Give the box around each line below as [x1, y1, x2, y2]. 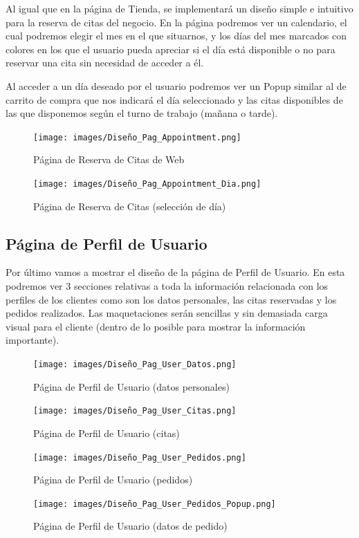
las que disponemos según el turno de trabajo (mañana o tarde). [6, 106, 278, 120]
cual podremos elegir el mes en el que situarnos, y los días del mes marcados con [6, 28, 347, 43]
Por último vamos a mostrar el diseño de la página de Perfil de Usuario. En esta [6, 265, 345, 279]
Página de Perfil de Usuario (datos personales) [33, 379, 230, 393]
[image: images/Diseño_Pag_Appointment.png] [33, 132, 241, 142]
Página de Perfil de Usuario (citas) [33, 425, 180, 440]
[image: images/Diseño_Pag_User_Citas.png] [33, 406, 237, 416]
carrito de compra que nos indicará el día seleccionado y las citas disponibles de [6, 92, 343, 106]
